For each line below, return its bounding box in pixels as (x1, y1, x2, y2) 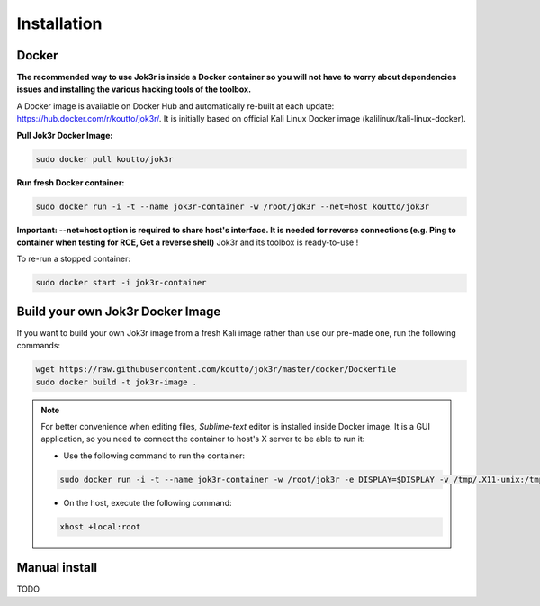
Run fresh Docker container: (16, 176, 125, 188)
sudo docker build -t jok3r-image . (35, 376, 198, 387)
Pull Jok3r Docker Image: (16, 130, 113, 140)
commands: (16, 340, 61, 351)
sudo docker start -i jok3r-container (35, 277, 207, 288)
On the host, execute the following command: (63, 497, 232, 508)
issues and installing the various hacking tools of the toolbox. (16, 84, 252, 95)
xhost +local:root (59, 521, 141, 531)
